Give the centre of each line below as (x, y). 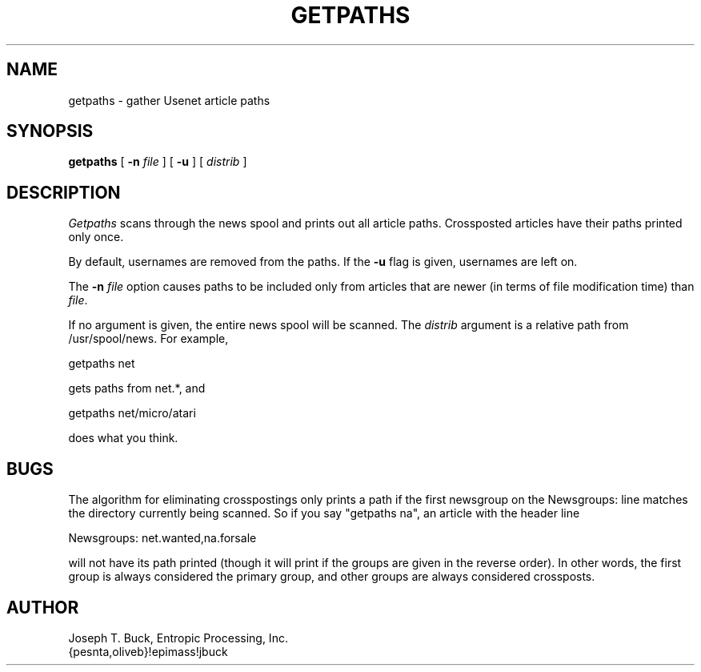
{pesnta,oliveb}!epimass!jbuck (148, 651)
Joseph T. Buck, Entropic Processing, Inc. (178, 638)
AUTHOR (43, 607)
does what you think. (123, 438)
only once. (96, 237)
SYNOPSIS (50, 131)
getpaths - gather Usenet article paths (169, 100)
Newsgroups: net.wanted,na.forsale (162, 538)
